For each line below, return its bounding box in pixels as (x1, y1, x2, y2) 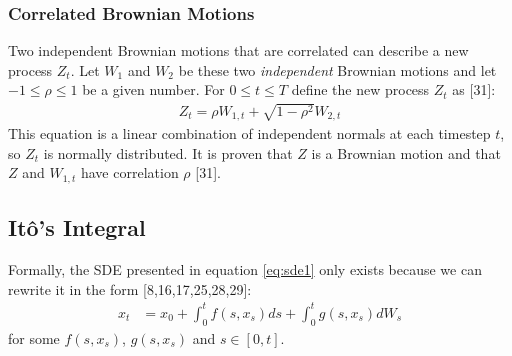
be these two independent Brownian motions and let (178, 59, 497, 80)
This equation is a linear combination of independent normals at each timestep (8, 123, 491, 144)
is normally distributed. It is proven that (43, 142, 293, 163)
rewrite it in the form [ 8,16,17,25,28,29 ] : (8, 278, 252, 299)
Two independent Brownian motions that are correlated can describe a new (8, 40, 469, 61)
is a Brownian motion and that (311, 142, 501, 163)
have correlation (80, 162, 179, 183)
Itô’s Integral (8, 212, 146, 243)
